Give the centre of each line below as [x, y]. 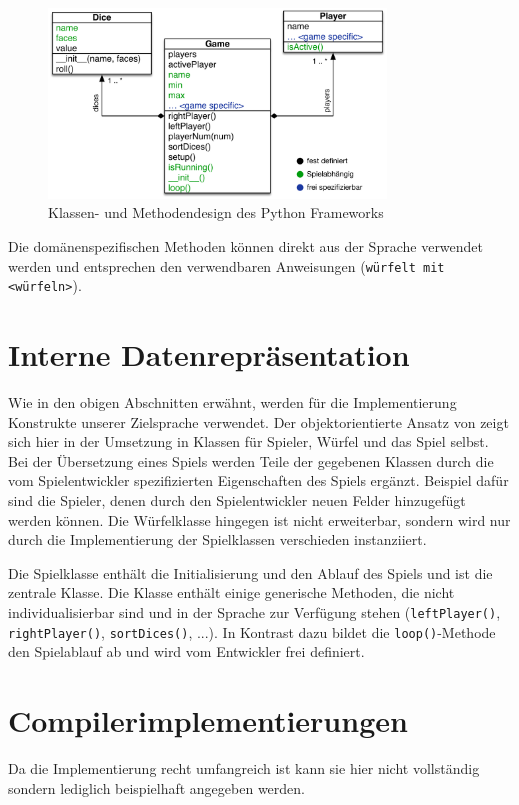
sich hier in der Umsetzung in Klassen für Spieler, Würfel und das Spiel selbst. [248, 441]
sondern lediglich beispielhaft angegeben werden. [156, 787]
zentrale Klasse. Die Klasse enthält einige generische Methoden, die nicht [231, 592]
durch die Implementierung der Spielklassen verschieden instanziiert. [217, 539]
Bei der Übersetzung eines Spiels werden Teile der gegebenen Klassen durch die [251, 460]
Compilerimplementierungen [208, 720]
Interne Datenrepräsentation [209, 354]
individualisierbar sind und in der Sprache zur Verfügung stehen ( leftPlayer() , [254, 611]
